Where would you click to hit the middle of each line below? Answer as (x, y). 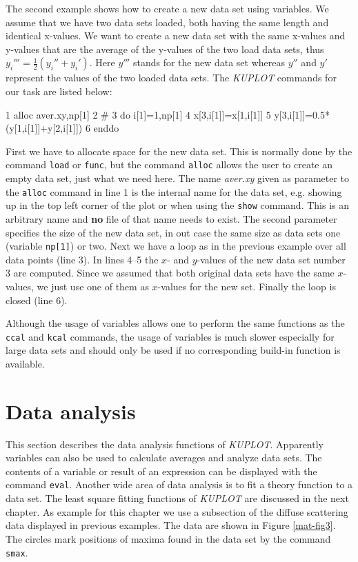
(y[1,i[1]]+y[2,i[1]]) (44, 128)
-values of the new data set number (271, 259)
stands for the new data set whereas (209, 62)
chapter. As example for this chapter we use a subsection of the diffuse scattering (177, 511)
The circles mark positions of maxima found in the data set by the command (168, 538)
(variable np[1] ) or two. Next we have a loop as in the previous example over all (176, 246)
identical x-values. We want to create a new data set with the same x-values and (176, 36)
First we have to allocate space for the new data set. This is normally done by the (179, 151)
